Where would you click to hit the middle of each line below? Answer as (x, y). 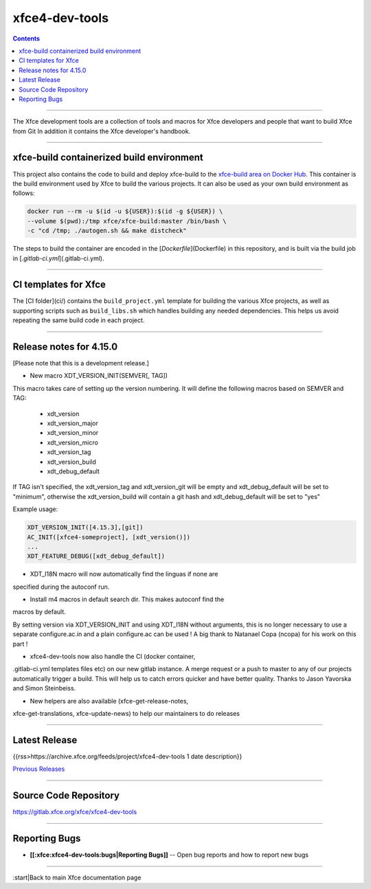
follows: (24, 193)
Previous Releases (39, 769)
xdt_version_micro (73, 442)
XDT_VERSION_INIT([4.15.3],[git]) (85, 528)
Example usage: (35, 509)
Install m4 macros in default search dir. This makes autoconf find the (127, 599)
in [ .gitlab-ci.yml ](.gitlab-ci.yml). (58, 258)
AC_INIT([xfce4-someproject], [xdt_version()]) (109, 537)
